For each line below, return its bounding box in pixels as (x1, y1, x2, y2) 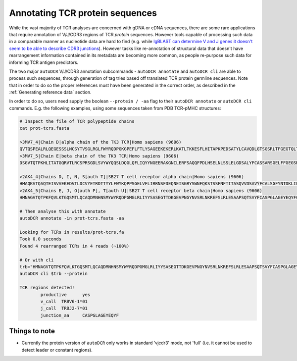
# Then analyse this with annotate (19, 208, 106, 214)
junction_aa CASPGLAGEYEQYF (40, 312, 119, 318)
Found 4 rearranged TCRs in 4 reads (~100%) (19, 243, 130, 249)
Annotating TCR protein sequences (9, 7, 157, 18)
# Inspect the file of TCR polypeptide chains (19, 118, 135, 124)
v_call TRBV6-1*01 (40, 299, 88, 304)
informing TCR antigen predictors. (9, 59, 79, 65)
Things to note (9, 327, 55, 335)
